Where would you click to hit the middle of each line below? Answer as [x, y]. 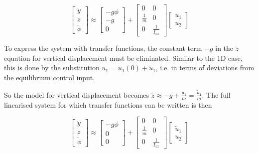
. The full [216, 94]
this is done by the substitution [52, 68]
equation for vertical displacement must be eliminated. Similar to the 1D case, [123, 58]
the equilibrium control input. [50, 77]
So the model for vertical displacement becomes [77, 94]
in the [224, 48]
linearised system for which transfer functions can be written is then [108, 104]
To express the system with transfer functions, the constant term [103, 48]
